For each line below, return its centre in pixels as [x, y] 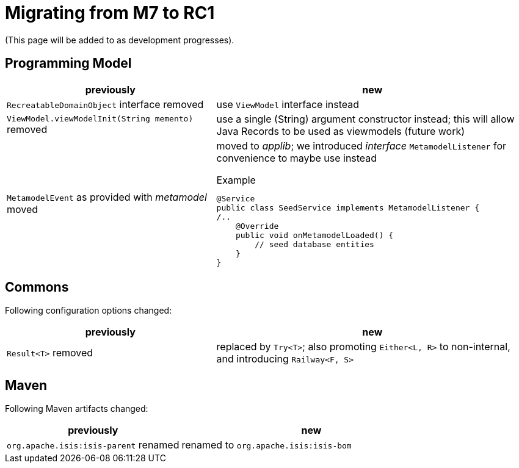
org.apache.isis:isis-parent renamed [93, 445]
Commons [37, 287]
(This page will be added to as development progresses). [120, 40]
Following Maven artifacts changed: [77, 409]
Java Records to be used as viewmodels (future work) [341, 131]
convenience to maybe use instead [297, 158]
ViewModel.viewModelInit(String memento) [100, 119]
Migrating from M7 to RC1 [110, 13]
